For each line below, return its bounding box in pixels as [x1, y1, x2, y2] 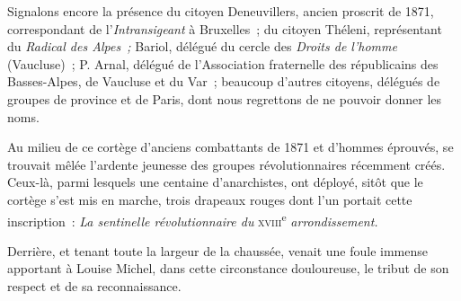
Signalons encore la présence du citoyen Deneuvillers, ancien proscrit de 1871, [7, 2, 434, 20]
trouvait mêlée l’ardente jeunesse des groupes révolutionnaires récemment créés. [7, 155, 446, 173]
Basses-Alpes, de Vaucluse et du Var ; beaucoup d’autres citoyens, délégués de [7, 72, 440, 91]
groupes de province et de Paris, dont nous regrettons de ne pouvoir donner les [7, 89, 442, 108]
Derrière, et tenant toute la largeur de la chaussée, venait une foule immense [7, 241, 429, 260]
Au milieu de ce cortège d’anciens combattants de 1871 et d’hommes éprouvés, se [7, 137, 454, 156]
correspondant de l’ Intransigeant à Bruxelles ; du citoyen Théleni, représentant [7, 19, 442, 38]
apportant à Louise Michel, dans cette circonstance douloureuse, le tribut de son [7, 259, 449, 278]
